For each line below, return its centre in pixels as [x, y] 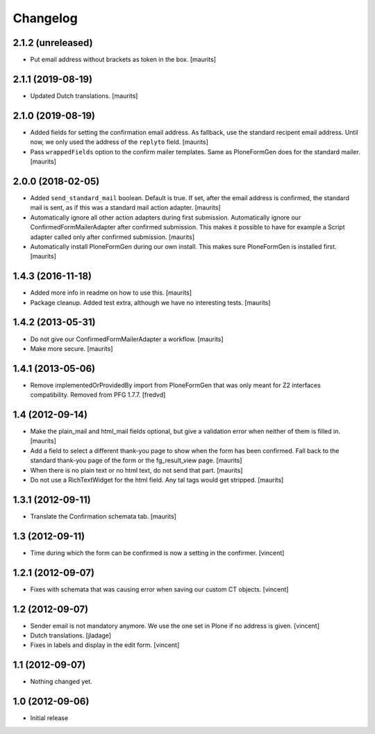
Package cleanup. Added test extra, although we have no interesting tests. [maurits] [150, 302]
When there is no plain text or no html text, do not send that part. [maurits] [136, 470]
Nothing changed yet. [61, 682]
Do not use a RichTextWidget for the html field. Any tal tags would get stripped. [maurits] [157, 480]
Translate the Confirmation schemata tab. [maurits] [103, 516]
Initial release [49, 718]
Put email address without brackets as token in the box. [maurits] [123, 60]
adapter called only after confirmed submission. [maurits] [112, 237]
